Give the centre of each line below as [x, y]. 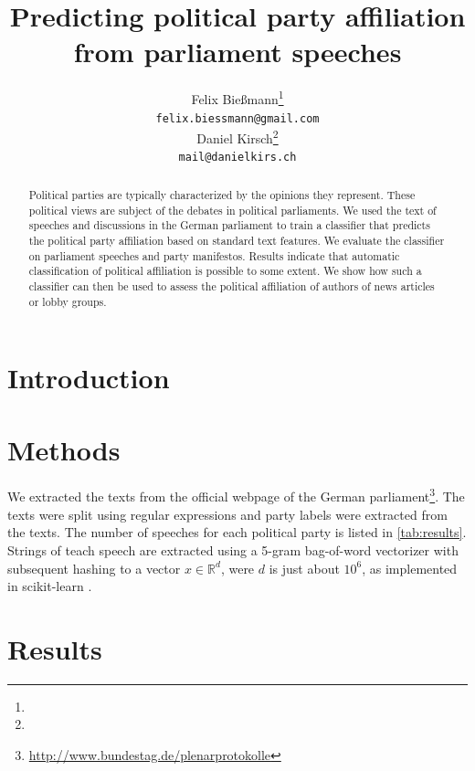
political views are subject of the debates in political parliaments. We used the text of [232, 210]
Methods [64, 449]
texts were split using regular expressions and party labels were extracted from [227, 514]
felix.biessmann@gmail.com [237, 118]
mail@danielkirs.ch [237, 158]
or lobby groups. [68, 301]
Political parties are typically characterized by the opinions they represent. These [222, 194]
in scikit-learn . [50, 586]
